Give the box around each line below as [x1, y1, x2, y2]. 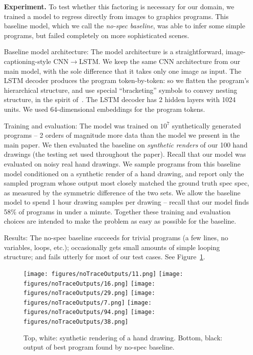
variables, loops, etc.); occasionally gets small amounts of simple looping [4, 242, 220, 252]
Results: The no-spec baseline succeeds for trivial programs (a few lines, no [4, 232, 229, 243]
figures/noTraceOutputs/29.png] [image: [23, 290, 155, 297]
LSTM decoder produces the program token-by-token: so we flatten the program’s [4, 75, 249, 85]
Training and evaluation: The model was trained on [4, 120, 158, 130]
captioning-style [4, 56, 51, 66]
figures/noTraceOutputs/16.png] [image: [23, 280, 155, 287]
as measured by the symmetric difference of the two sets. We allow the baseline [4, 187, 241, 197]
